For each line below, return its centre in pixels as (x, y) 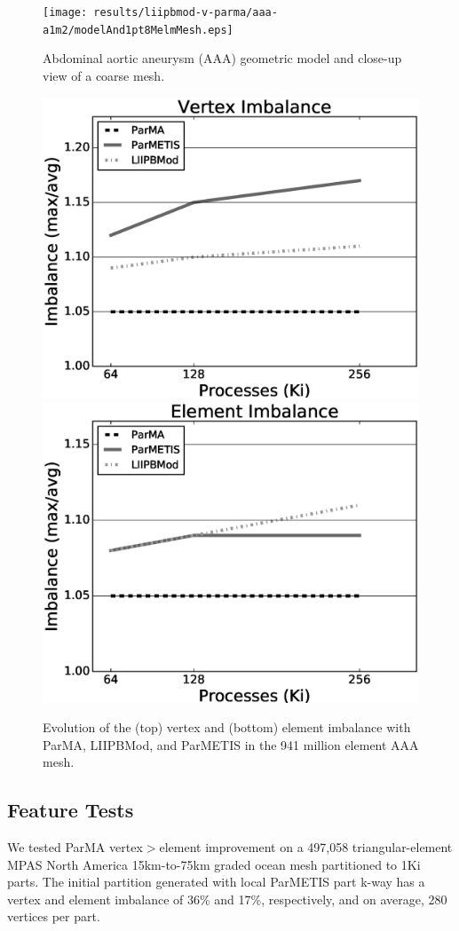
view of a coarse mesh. (104, 75)
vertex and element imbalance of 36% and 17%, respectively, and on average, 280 (227, 899)
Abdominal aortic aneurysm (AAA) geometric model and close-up (222, 58)
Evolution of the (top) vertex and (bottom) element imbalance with (227, 727)
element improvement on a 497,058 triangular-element (306, 847)
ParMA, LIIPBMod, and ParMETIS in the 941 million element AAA (231, 744)
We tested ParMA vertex (75, 847)
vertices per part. (54, 916)
